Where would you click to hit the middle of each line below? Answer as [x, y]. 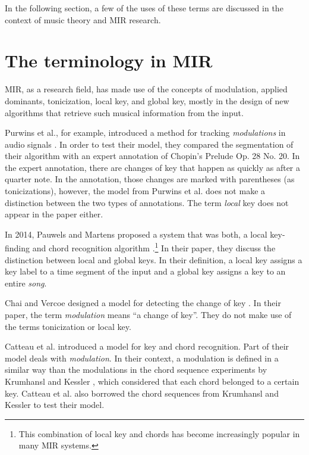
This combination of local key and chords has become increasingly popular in [159, 433]
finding [18, 248]
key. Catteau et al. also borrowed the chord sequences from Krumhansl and [142, 393]
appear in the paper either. [54, 214]
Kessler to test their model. [55, 405]
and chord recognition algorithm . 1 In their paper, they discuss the [154, 247]
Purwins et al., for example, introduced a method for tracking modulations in [145, 133]
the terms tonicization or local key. [68, 326]
